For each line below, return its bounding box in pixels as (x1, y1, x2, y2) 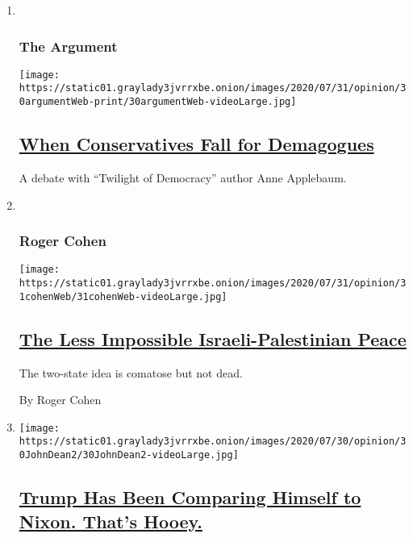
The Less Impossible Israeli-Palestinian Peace (19, 326, 407, 351)
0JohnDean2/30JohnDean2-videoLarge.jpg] (19, 449, 239, 461)
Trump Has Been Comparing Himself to (19, 485, 361, 510)
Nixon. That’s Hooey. (19, 508, 202, 533)
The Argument (19, 35, 118, 56)
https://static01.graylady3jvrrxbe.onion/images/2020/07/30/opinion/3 (19, 436, 407, 448)
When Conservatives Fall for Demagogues (19, 131, 374, 156)
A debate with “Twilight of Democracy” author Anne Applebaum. (19, 169, 347, 186)
